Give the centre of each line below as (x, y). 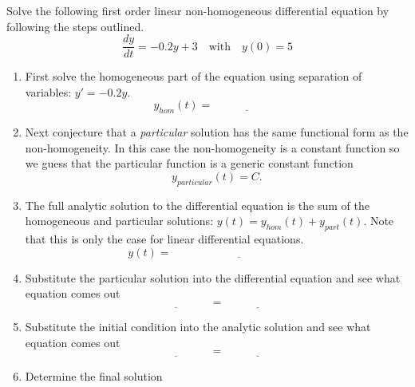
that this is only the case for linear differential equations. (164, 239)
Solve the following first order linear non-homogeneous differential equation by (198, 10)
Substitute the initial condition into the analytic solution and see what (198, 327)
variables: (48, 91)
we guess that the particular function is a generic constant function (189, 163)
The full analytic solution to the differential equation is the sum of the (197, 205)
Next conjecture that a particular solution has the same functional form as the (217, 132)
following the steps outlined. (75, 26)
